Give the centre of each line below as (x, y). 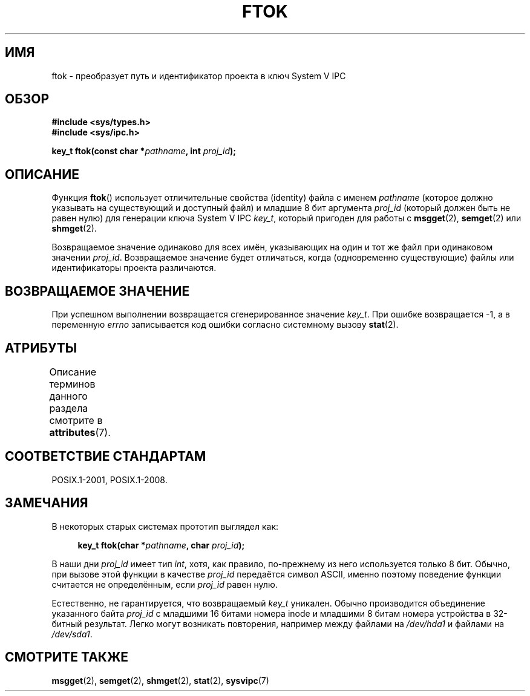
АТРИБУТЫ (41, 348)
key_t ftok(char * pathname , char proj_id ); (161, 545)
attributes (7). (80, 432)
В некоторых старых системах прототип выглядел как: (165, 526)
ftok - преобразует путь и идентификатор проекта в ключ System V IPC (199, 76)
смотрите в (76, 420)
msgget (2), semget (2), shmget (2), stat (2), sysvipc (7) (160, 680)
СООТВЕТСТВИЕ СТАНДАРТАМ (106, 457)
